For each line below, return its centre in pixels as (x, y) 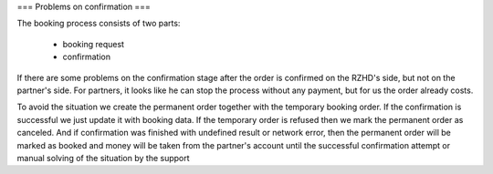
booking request (94, 44)
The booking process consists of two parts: (99, 24)
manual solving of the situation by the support (104, 158)
